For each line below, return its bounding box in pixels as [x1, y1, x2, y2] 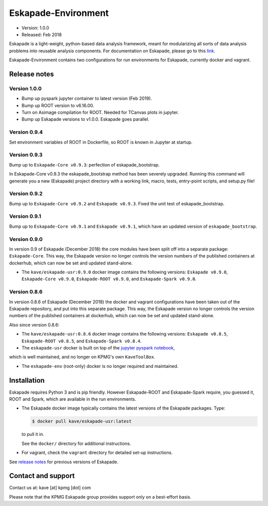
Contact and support [9, 472, 75, 480]
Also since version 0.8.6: [9, 322, 60, 328]
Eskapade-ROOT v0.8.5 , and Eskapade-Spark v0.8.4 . [21, 338, 142, 344]
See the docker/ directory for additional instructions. [21, 440, 132, 446]
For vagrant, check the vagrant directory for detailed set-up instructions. [21, 450, 173, 456]
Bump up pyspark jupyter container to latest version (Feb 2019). [21, 95, 152, 101]
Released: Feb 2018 [21, 31, 62, 37]
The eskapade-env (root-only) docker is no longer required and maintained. [21, 363, 179, 369]
